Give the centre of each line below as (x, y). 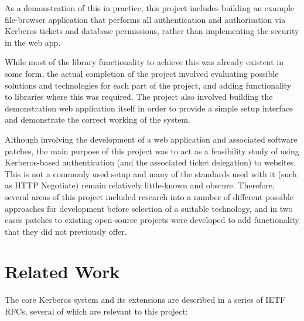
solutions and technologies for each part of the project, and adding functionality (148, 85)
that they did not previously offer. (66, 231)
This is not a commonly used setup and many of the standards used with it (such (151, 173)
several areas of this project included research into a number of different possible (149, 196)
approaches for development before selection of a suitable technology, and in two (149, 208)
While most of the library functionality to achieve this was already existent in (144, 62)
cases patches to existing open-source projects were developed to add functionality (152, 220)
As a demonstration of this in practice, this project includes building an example (150, 8)
